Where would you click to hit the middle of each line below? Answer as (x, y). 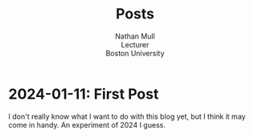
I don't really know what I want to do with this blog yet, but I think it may (127, 116)
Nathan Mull (135, 36)
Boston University (135, 53)
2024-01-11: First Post (84, 94)
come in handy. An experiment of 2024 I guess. (87, 124)
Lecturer (135, 44)
